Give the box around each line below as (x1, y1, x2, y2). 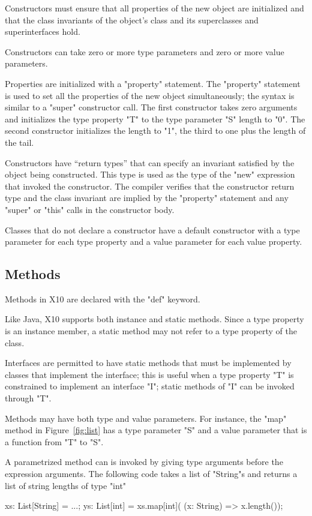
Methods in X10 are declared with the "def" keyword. (5, 292, 200, 305)
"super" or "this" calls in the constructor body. (5, 203, 175, 215)
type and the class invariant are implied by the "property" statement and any (5, 191, 289, 204)
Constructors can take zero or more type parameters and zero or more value (5, 45, 284, 58)
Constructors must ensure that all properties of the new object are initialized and (5, 2, 304, 14)
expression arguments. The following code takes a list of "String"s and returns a (5, 467, 298, 480)
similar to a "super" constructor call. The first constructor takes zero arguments (5, 101, 298, 113)
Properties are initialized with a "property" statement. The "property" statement (5, 77, 301, 89)
